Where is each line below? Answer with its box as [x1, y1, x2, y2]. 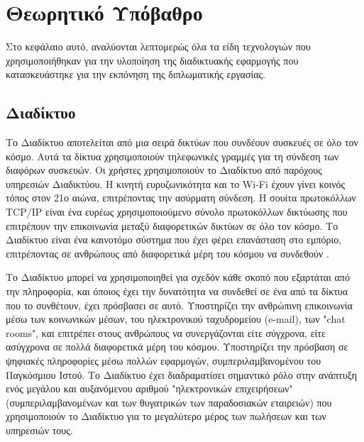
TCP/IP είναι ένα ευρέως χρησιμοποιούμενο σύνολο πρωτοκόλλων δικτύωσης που [6, 204, 348, 219]
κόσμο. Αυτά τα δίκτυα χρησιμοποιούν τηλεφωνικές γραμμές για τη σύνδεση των [6, 148, 339, 163]
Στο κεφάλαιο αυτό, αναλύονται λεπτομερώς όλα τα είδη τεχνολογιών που [6, 39, 311, 54]
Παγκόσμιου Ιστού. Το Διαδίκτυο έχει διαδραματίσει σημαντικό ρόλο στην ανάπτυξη [6, 367, 358, 382]
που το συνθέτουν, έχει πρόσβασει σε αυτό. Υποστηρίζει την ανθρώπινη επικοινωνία [6, 297, 353, 312]
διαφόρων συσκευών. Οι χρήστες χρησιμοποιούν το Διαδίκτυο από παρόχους [6, 162, 322, 177]
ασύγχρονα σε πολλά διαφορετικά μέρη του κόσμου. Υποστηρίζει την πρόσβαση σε [6, 339, 348, 354]
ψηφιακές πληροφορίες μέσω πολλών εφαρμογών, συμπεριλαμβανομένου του [6, 353, 321, 368]
